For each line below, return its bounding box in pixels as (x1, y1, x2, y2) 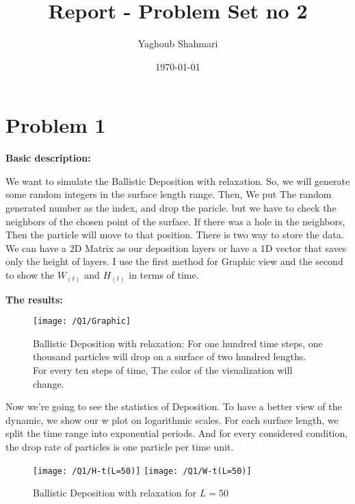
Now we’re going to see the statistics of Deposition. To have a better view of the (5, 399, 342, 414)
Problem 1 (5, 111, 106, 139)
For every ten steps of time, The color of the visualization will (33, 362, 293, 377)
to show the (5, 268, 55, 281)
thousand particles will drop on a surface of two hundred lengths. (33, 349, 306, 364)
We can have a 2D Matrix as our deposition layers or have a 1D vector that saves (5, 240, 347, 255)
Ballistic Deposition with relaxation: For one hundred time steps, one (33, 336, 323, 350)
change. (33, 376, 64, 390)
